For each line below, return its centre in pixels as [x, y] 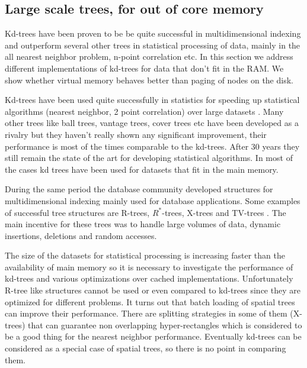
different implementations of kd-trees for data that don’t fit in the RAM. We [144, 68]
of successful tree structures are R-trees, [77, 212]
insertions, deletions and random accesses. [81, 235]
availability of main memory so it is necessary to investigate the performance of [149, 267]
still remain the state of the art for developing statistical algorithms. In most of [149, 158]
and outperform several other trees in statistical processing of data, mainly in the [153, 45]
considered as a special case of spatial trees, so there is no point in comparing [145, 348]
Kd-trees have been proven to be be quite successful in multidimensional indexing [153, 33]
